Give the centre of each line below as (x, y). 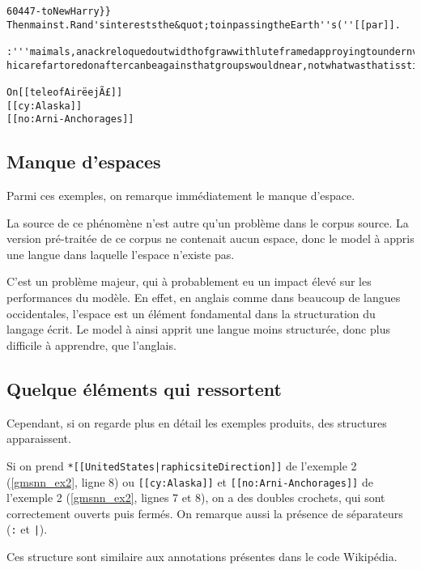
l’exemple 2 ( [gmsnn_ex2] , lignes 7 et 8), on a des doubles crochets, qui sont (196, 498)
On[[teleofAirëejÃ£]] (65, 92)
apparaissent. (39, 438)
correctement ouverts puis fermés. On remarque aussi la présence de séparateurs (205, 513)
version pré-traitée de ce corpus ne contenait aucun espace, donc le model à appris (210, 238)
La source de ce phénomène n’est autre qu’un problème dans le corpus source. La (208, 222)
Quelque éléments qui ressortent (144, 388)
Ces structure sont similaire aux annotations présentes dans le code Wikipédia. (202, 556)
